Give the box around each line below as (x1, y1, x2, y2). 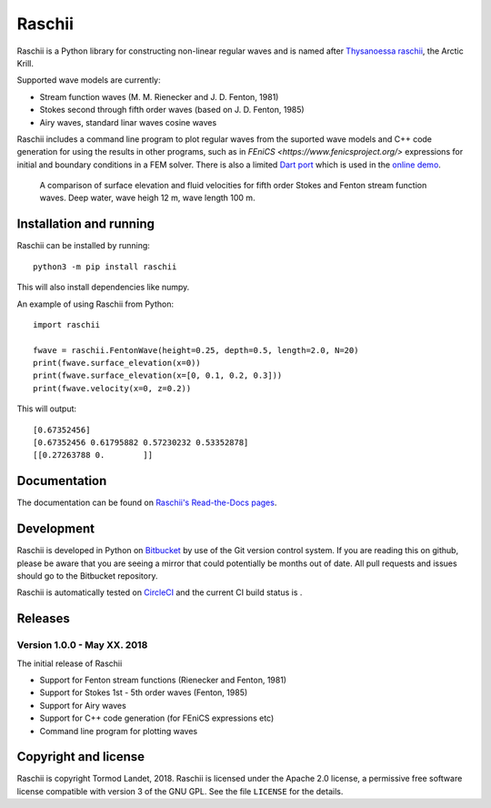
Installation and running (16, 217, 155, 232)
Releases (16, 611, 70, 627)
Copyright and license (16, 749, 145, 764)
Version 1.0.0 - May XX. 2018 (16, 639, 148, 651)
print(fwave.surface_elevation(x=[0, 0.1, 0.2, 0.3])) (33, 370, 283, 381)
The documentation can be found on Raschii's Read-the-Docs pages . (16, 497, 277, 509)
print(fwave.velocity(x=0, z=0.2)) (33, 383, 192, 393)
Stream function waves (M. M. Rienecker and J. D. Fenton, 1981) (39, 91, 279, 102)
